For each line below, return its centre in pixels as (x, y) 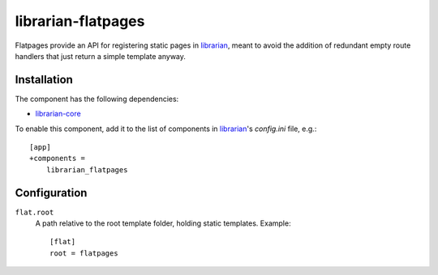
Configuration (51, 193)
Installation (44, 80)
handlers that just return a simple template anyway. (101, 56)
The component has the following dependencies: (97, 99)
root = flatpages (84, 253)
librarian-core (58, 114)
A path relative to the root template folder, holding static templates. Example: (163, 223)
